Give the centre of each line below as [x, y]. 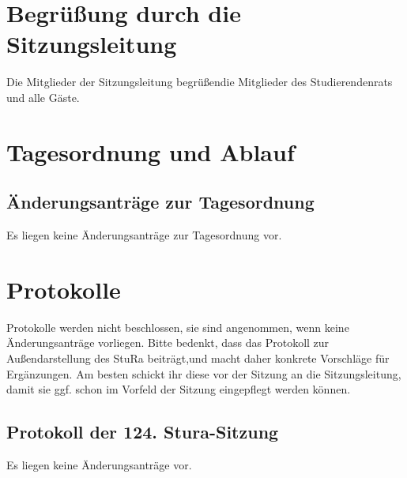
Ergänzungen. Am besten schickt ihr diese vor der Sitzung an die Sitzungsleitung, [204, 373]
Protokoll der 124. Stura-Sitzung [143, 432]
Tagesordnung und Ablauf [151, 151]
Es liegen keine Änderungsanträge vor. [99, 464]
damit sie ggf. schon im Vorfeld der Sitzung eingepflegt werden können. [179, 389]
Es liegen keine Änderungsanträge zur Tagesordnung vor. [144, 235]
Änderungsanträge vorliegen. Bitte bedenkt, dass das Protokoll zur [168, 343]
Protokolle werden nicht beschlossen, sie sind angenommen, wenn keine [178, 327]
